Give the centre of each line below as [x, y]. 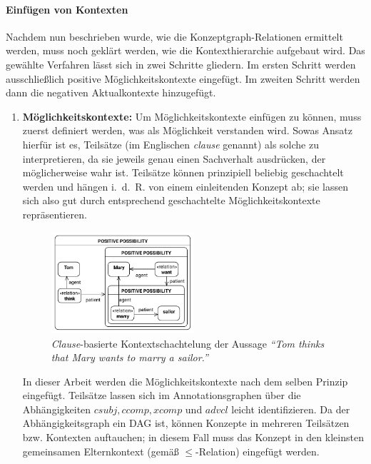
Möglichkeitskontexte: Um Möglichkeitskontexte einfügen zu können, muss [192, 116]
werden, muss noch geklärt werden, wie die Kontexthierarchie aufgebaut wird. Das [185, 50]
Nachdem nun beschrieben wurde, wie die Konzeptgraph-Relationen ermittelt [174, 36]
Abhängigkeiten [57, 409]
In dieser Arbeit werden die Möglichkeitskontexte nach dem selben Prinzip [185, 381]
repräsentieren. [55, 214]
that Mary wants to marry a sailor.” [129, 357]
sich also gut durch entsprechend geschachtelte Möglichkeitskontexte [171, 200]
